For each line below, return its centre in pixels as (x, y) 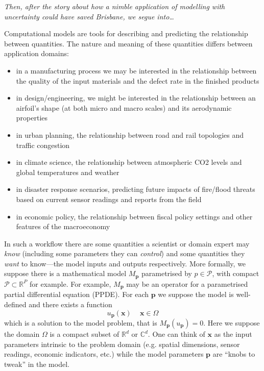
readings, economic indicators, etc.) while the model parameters (104, 354)
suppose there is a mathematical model (65, 273)
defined (15, 304)
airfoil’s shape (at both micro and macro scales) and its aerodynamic (124, 107)
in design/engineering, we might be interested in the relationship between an (136, 98)
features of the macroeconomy (63, 226)
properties (32, 118)
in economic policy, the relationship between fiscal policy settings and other (134, 216)
